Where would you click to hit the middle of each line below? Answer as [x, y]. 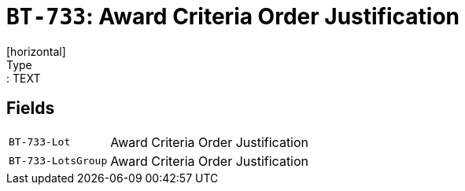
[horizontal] [36, 51]
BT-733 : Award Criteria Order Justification [233, 17]
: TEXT [24, 78]
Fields [31, 108]
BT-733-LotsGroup [58, 161]
